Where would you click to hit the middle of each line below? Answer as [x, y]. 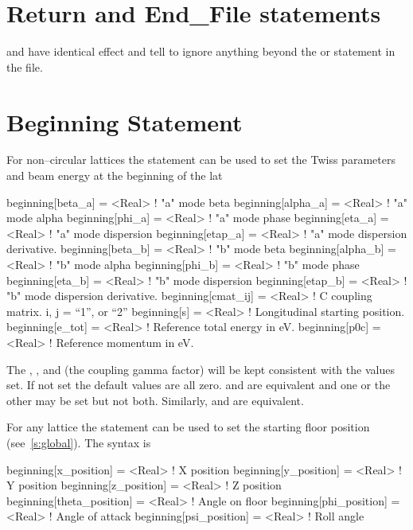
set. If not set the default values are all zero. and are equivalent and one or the [199, 385]
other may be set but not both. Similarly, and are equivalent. [155, 400]
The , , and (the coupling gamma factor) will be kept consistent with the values [201, 369]
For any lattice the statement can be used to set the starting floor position [188, 427]
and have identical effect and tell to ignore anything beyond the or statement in [201, 51]
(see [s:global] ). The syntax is [79, 442]
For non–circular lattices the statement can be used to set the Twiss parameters [201, 160]
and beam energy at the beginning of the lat [115, 175]
